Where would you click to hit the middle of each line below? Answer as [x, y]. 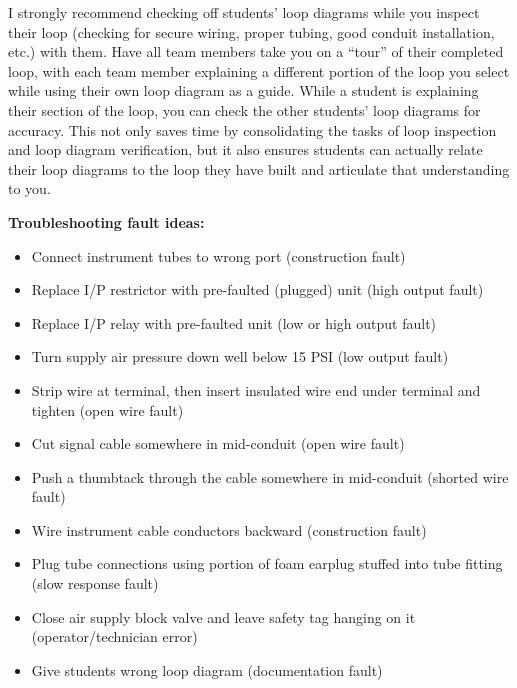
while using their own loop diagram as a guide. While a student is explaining [243, 90]
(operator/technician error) [114, 636]
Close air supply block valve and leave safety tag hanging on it [223, 616]
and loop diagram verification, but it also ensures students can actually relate [245, 149]
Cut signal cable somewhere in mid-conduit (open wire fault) [218, 443]
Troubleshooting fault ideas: [106, 221]
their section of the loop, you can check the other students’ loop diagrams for [244, 109]
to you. [29, 188]
